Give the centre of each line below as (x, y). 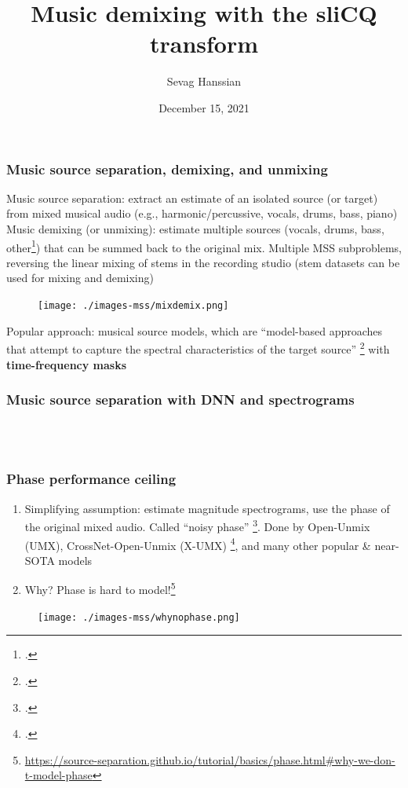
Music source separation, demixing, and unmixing (167, 169)
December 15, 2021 (204, 107)
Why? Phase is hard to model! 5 (100, 588)
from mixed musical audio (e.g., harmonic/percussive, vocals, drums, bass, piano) (202, 213)
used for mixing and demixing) (80, 278)
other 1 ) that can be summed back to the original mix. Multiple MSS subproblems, (204, 246)
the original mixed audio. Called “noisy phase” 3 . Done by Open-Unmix (197, 525)
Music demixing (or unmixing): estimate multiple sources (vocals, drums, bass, (195, 228)
